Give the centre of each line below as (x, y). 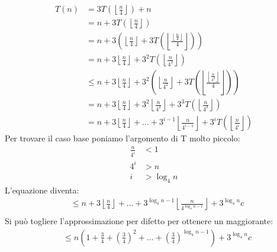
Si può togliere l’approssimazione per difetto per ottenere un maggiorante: (139, 221)
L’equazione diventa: (42, 190)
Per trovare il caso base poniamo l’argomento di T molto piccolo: (123, 138)
